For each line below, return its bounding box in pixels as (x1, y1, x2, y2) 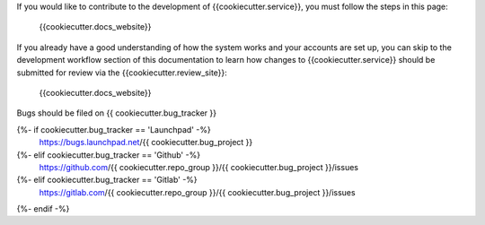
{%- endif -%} (16, 203, 70, 214)
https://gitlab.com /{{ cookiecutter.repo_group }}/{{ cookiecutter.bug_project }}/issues (39, 186, 356, 197)
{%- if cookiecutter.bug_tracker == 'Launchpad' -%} (16, 124, 211, 134)
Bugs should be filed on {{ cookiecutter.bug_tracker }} (16, 108, 217, 118)
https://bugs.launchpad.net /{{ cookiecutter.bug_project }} (39, 137, 253, 148)
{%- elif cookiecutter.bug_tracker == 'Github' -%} (16, 149, 201, 160)
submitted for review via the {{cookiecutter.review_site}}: (16, 67, 228, 78)
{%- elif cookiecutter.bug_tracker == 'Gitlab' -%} (16, 175, 198, 186)
